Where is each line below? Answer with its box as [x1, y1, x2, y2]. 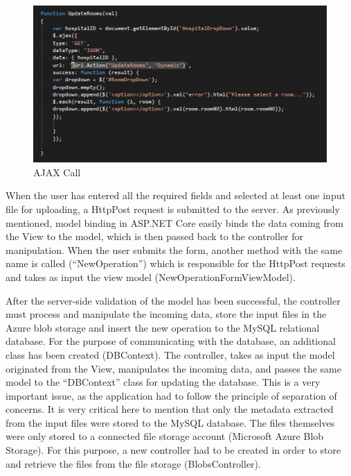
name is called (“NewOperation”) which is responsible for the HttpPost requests [6, 256, 345, 271]
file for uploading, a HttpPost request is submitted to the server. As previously [6, 201, 340, 216]
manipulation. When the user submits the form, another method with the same [6, 242, 343, 257]
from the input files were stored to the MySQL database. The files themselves [6, 415, 335, 430]
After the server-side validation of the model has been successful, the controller [6, 293, 341, 307]
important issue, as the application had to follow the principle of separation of [6, 388, 337, 402]
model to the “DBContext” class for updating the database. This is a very [6, 375, 321, 389]
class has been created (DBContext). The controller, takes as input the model [6, 347, 335, 362]
